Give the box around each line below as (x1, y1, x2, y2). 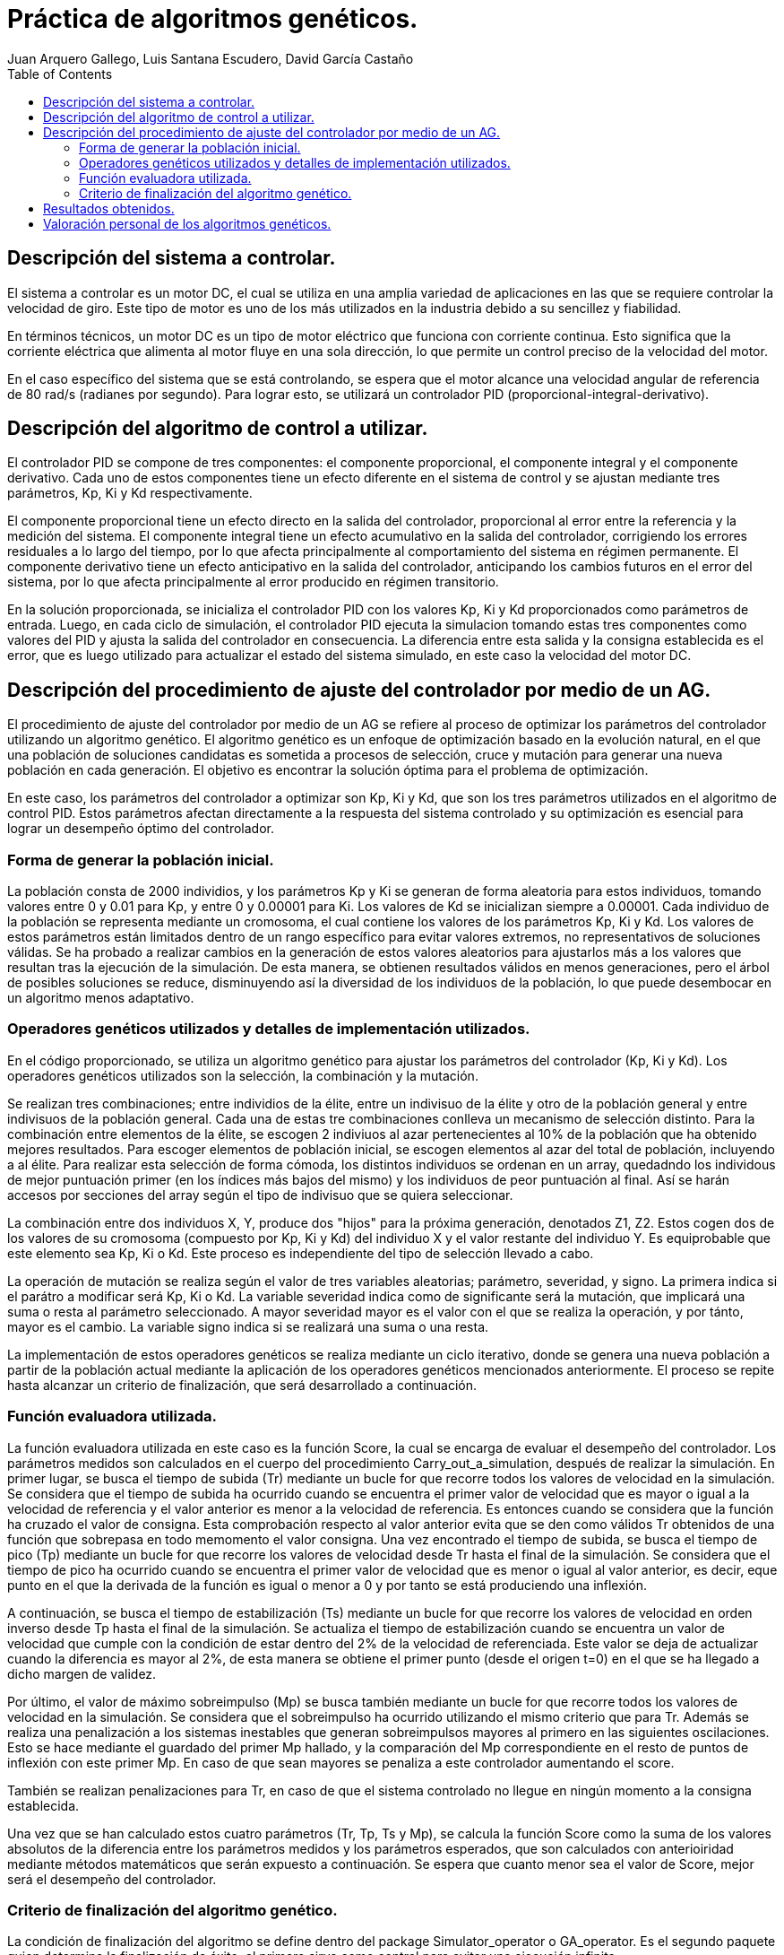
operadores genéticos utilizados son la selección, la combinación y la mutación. (7, 1067, 478, 1083)
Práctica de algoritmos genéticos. (7, 4, 418, 34)
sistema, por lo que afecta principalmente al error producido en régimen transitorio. (7, 574, 499, 590)
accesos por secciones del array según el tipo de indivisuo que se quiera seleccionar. (7, 1186, 513, 1203)
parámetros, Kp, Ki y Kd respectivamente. (7, 485, 253, 501)
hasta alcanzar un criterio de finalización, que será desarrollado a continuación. (7, 1377, 478, 1393)
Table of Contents (7, 65, 113, 82)
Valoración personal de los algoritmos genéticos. (43, 215, 332, 231)
